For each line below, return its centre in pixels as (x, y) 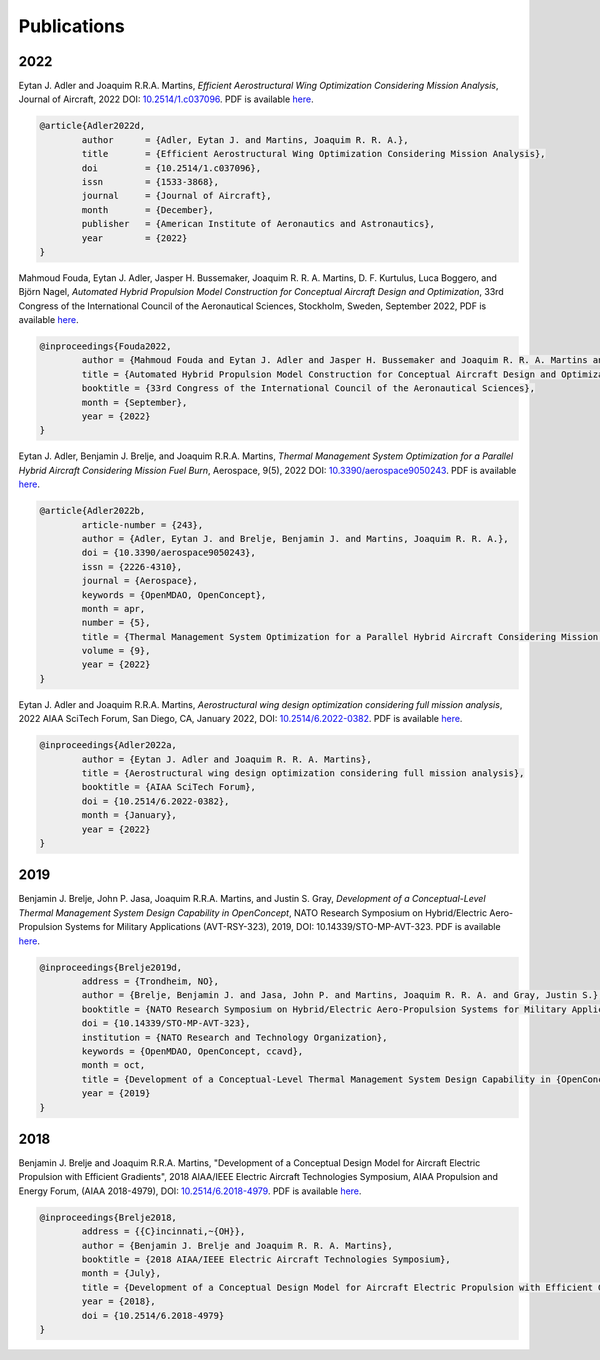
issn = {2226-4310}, (132, 566)
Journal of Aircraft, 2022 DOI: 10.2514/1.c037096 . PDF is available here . (166, 99)
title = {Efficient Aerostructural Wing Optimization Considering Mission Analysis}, (313, 154)
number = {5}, (116, 623)
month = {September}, (134, 402)
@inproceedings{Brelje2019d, (111, 967)
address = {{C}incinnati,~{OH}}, (163, 1231)
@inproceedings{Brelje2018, (108, 1217)
